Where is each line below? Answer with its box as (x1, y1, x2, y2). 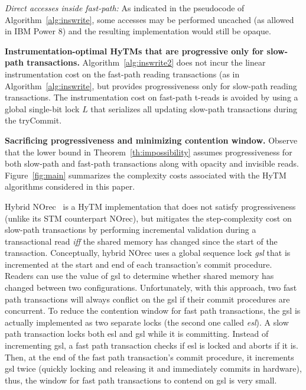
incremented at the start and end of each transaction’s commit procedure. (5, 258, 272, 270)
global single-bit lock (5, 102, 80, 115)
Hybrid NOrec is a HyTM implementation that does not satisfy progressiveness (5, 200, 296, 212)
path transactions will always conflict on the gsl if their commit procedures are (5, 292, 290, 305)
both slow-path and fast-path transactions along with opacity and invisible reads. (5, 157, 299, 170)
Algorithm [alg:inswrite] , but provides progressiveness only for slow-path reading (5, 79, 297, 92)
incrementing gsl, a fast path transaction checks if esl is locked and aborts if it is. (5, 339, 298, 352)
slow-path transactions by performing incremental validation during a (5, 223, 256, 236)
